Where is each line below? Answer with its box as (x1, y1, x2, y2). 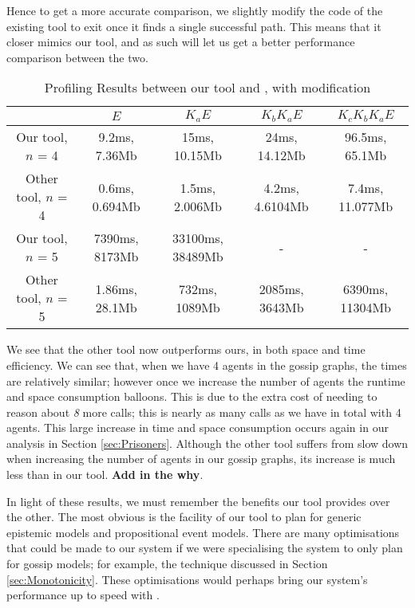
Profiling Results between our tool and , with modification (44, 78, 371, 97)
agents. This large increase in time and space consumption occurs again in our (6, 419, 389, 436)
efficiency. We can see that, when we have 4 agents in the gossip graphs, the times (6, 356, 407, 373)
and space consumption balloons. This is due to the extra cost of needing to (6, 388, 377, 405)
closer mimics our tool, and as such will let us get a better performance (6, 33, 355, 50)
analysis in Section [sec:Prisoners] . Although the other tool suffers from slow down (6, 434, 409, 451)
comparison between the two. (6, 49, 148, 65)
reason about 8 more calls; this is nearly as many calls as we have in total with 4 (6, 403, 401, 420)
